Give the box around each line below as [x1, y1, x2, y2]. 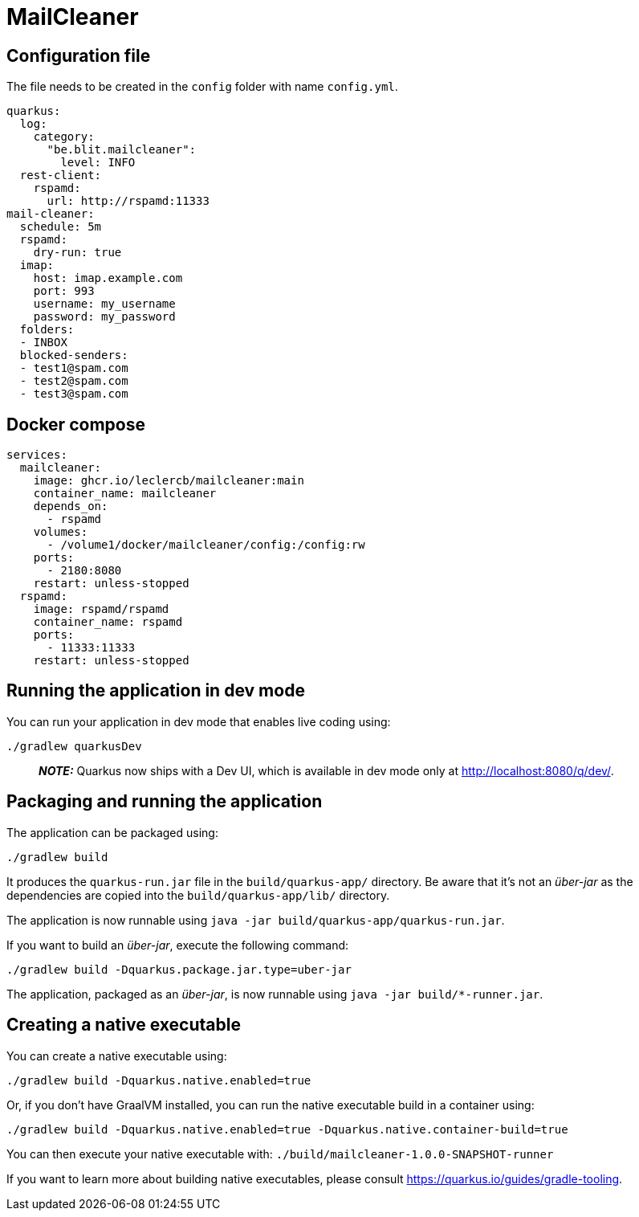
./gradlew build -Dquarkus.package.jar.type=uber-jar [6, 962, 352, 976]
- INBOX [19, 336, 67, 349]
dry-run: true [33, 246, 122, 259]
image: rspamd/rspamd [33, 602, 169, 616]
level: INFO [60, 156, 136, 169]
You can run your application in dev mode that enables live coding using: [6, 714, 391, 729]
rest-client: [19, 169, 102, 182]
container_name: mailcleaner [33, 487, 217, 500]
